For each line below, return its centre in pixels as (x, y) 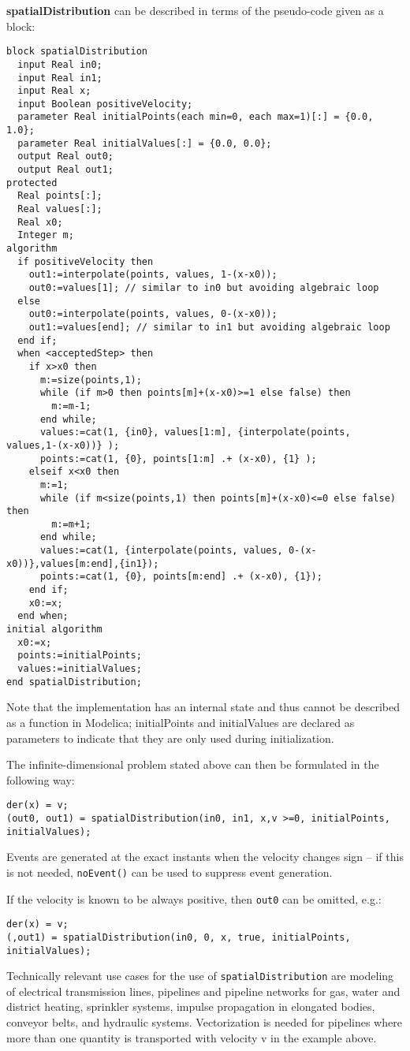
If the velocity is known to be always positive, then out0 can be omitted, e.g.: (194, 898)
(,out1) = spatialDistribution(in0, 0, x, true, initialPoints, (179, 937)
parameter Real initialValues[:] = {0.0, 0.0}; (145, 143)
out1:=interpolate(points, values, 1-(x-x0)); (153, 275)
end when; (43, 616)
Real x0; (40, 222)
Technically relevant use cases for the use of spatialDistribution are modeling (200, 976)
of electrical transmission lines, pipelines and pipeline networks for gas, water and (203, 991)
